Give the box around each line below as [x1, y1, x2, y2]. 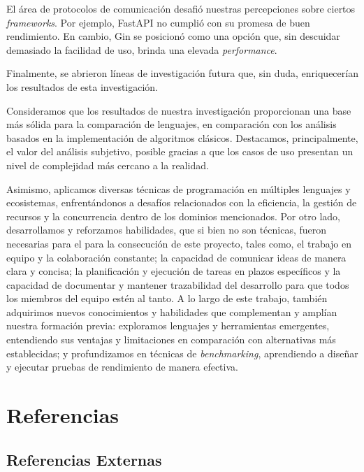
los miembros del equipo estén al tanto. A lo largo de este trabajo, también [6, 291, 328, 306]
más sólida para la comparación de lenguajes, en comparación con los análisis [6, 117, 337, 131]
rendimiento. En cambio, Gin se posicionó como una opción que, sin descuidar [6, 29, 340, 43]
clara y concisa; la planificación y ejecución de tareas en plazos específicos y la [6, 264, 341, 278]
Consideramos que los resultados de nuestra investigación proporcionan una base [6, 103, 351, 117]
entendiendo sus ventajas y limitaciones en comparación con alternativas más [6, 332, 336, 347]
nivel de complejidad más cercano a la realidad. [6, 157, 209, 172]
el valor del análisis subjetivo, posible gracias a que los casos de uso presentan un [6, 144, 354, 159]
